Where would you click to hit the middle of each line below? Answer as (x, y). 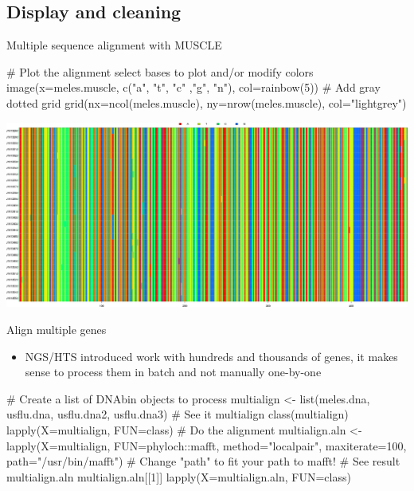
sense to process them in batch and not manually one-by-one (173, 372)
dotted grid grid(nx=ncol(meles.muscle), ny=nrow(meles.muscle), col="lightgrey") (207, 102)
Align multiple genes (57, 329)
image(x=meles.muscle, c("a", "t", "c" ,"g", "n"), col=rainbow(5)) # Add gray (193, 87)
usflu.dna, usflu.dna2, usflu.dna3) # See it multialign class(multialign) (178, 414)
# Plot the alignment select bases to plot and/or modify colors (160, 71)
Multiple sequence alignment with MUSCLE (114, 45)
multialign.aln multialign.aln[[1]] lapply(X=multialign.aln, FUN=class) (179, 476)
